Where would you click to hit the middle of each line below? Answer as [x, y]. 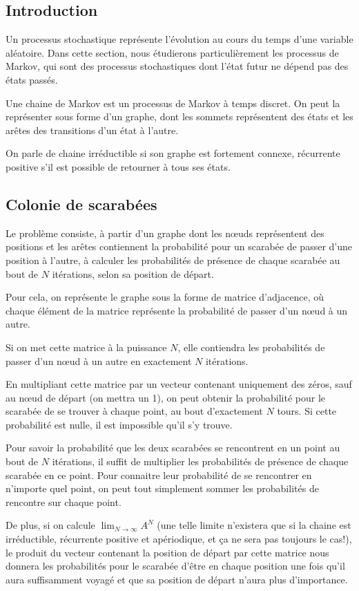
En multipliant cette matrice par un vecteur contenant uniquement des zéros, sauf [179, 384]
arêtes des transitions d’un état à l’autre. [92, 130]
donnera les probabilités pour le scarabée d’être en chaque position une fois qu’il [175, 566]
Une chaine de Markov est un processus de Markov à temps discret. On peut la [173, 103]
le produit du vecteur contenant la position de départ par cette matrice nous [167, 552]
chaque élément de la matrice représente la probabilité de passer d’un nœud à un [177, 310]
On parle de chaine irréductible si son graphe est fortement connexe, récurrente [173, 153]
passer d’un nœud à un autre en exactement [99, 360]
